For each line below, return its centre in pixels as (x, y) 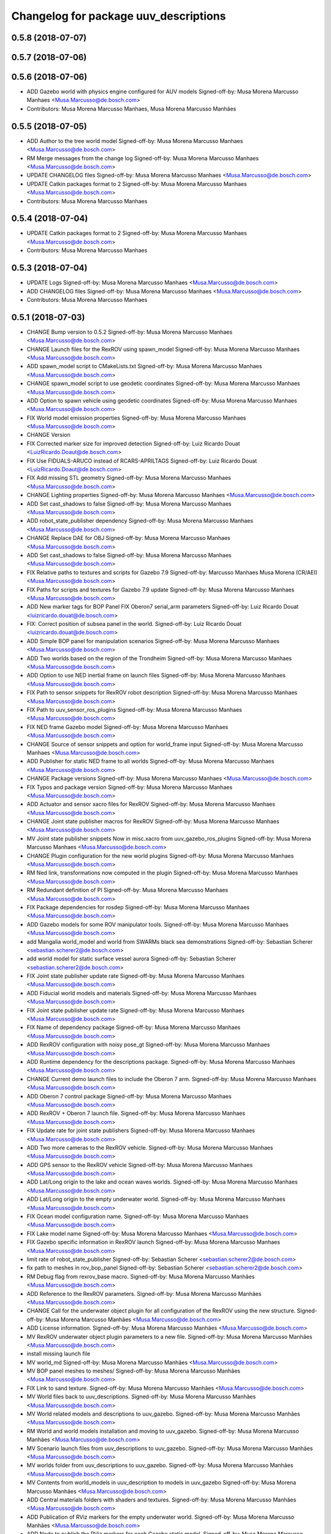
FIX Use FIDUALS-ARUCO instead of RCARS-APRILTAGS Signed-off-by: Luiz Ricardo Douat (142, 461)
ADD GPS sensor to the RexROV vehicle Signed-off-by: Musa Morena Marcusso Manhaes (140, 1165)
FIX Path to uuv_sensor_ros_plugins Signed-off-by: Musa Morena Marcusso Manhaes (134, 709)
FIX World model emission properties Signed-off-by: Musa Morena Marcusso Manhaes (136, 418)
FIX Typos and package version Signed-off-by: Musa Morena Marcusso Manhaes (130, 787)
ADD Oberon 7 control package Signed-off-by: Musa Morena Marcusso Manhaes (129, 1096)
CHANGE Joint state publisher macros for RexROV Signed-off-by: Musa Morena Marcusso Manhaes (153, 822)
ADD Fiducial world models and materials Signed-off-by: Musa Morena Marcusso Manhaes (142, 993)
